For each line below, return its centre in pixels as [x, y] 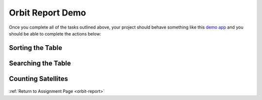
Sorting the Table [36, 48]
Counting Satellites [39, 78]
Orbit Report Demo [48, 13]
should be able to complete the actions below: [55, 33]
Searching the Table [40, 63]
